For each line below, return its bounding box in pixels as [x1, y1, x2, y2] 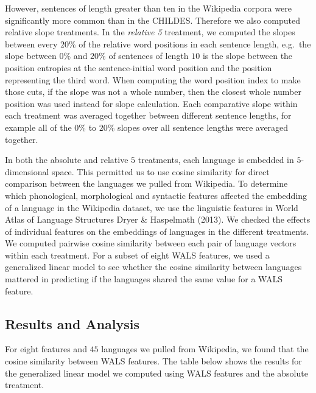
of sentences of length [108, 49, 189, 62]
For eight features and [5, 343, 87, 355]
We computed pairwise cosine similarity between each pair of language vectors [5, 237, 297, 249]
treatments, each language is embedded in [138, 153, 294, 166]
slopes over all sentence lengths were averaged [118, 120, 289, 133]
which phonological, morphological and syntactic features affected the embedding [5, 189, 307, 201]
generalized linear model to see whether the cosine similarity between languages [5, 260, 302, 273]
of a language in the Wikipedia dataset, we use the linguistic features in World [5, 201, 298, 214]
